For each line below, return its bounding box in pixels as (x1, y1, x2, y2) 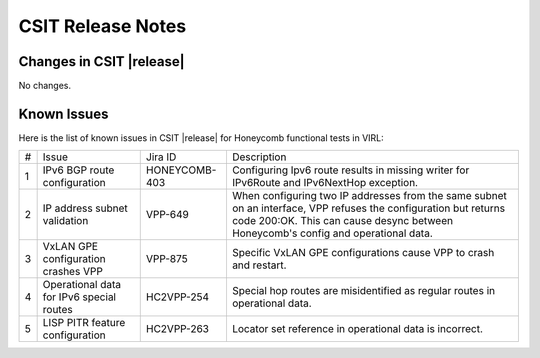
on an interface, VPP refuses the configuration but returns (231, 201, 505, 215)
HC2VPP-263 (145, 322, 210, 336)
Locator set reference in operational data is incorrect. (231, 322, 484, 336)
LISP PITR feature (42, 316, 126, 330)
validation (42, 214, 89, 228)
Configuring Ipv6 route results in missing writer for (231, 163, 470, 177)
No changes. (18, 80, 72, 92)
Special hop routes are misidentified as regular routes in (231, 284, 495, 298)
